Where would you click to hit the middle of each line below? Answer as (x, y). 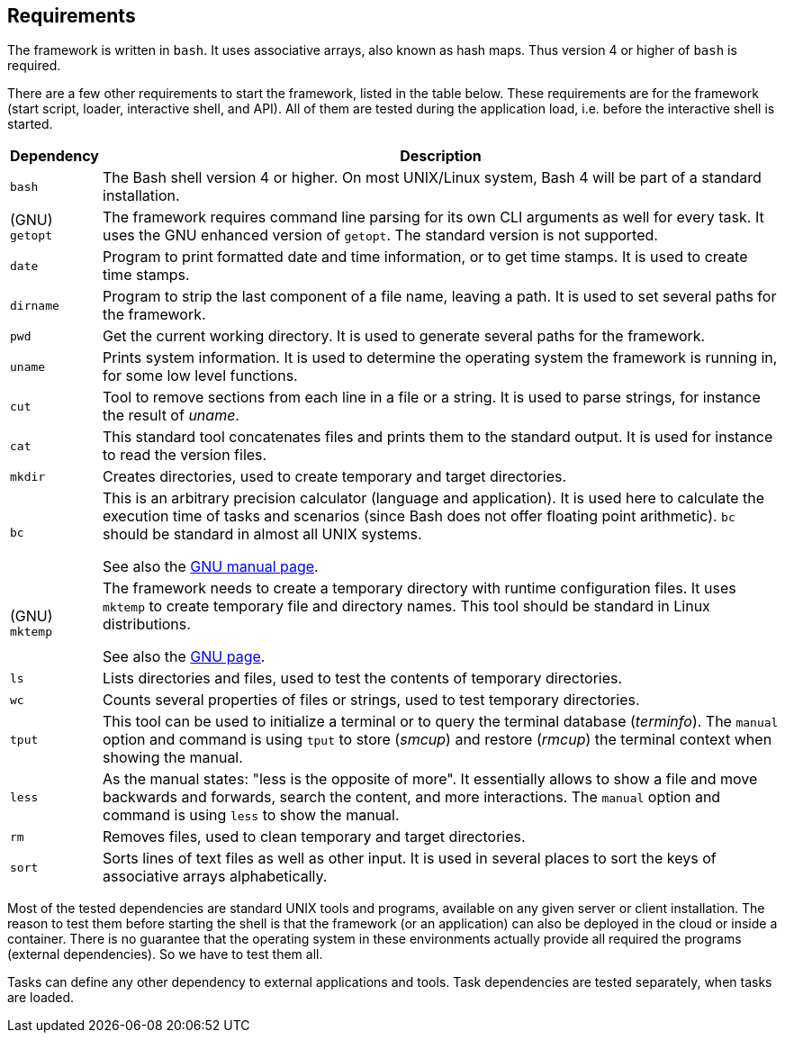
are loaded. (41, 998)
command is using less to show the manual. (251, 815)
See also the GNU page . (184, 657)
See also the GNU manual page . (211, 567)
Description (441, 156)
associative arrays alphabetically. (215, 877)
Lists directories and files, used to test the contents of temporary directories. (363, 678)
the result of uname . (171, 416)
